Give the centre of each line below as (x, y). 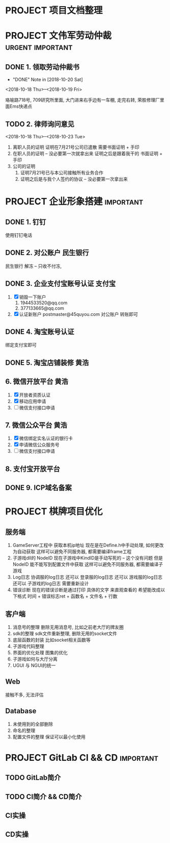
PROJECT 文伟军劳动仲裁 (59, 36)
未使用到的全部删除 (33, 724)
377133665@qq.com (42, 308)
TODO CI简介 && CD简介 (44, 797)
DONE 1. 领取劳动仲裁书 (42, 67)
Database (21, 711)
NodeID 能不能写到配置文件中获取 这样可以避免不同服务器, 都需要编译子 (88, 564)
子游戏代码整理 (28, 647)
